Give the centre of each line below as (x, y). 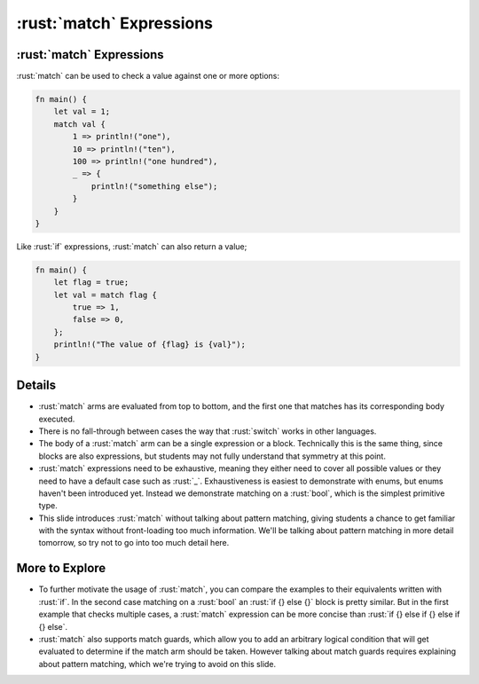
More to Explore (61, 568)
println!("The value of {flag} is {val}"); (149, 345)
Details (36, 385)
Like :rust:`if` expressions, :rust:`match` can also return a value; (132, 246)
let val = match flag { (105, 295)
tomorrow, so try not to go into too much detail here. (134, 543)
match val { (80, 124)
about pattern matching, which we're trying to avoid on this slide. (157, 664)
